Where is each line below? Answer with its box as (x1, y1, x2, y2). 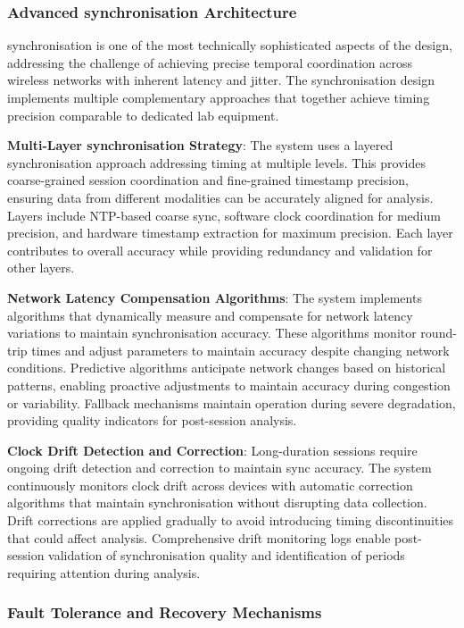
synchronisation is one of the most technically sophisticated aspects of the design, (7, 36, 452, 54)
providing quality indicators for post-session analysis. (7, 411, 297, 430)
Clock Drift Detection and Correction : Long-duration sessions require (7, 440, 418, 459)
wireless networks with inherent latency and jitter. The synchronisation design (7, 71, 435, 89)
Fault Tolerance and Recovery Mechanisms (7, 601, 322, 624)
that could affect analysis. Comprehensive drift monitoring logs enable (7, 528, 391, 547)
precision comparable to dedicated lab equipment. (7, 105, 279, 124)
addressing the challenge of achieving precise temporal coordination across (7, 53, 413, 71)
